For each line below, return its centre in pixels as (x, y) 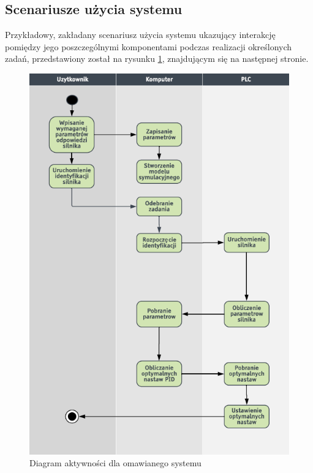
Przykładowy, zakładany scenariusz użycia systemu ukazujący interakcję (140, 35)
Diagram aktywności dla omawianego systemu (115, 463)
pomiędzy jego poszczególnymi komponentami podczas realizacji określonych (149, 46)
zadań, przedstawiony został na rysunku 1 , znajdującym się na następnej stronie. (157, 59)
